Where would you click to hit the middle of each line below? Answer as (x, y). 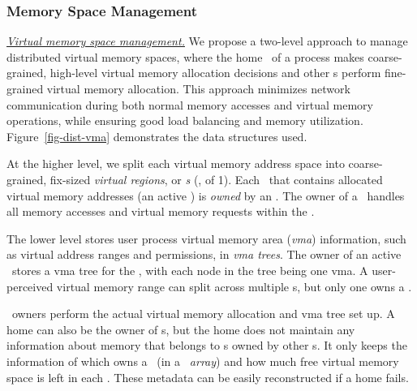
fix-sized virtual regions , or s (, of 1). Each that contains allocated (216, 179)
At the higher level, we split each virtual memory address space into (176, 163)
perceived (30, 286)
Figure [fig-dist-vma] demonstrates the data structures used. (157, 136)
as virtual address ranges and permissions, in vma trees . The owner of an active (204, 254)
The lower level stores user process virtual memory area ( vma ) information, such (206, 238)
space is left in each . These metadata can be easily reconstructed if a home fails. (208, 377)
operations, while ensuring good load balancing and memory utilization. (185, 120)
